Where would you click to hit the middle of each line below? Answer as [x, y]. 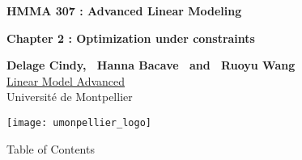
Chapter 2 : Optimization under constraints [131, 38]
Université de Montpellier [70, 97]
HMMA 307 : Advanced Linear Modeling [124, 11]
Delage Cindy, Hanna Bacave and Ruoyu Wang [151, 65]
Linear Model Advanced [66, 80]
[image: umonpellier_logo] [79, 122]
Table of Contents [51, 148]
